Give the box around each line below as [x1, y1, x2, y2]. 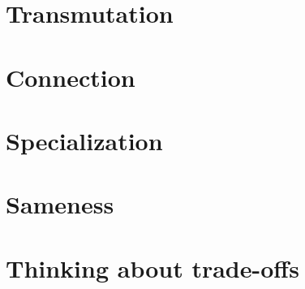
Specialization [6, 123, 163, 157]
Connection [6, 60, 135, 93]
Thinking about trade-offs [6, 251, 299, 284]
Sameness [6, 188, 114, 221]
